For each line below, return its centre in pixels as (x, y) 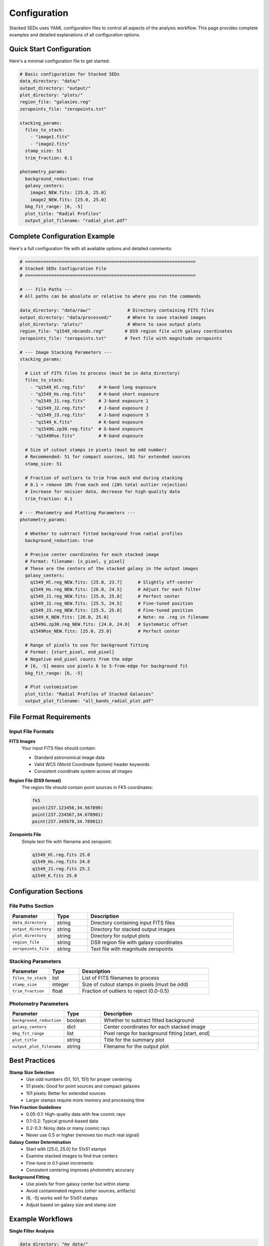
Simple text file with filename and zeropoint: (67, 841)
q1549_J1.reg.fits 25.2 (61, 869)
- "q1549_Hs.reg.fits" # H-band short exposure (95, 394)
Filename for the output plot (136, 1047)
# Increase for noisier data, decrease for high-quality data (103, 492)
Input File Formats (32, 731)
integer (61, 984)
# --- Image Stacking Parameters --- (66, 352)
